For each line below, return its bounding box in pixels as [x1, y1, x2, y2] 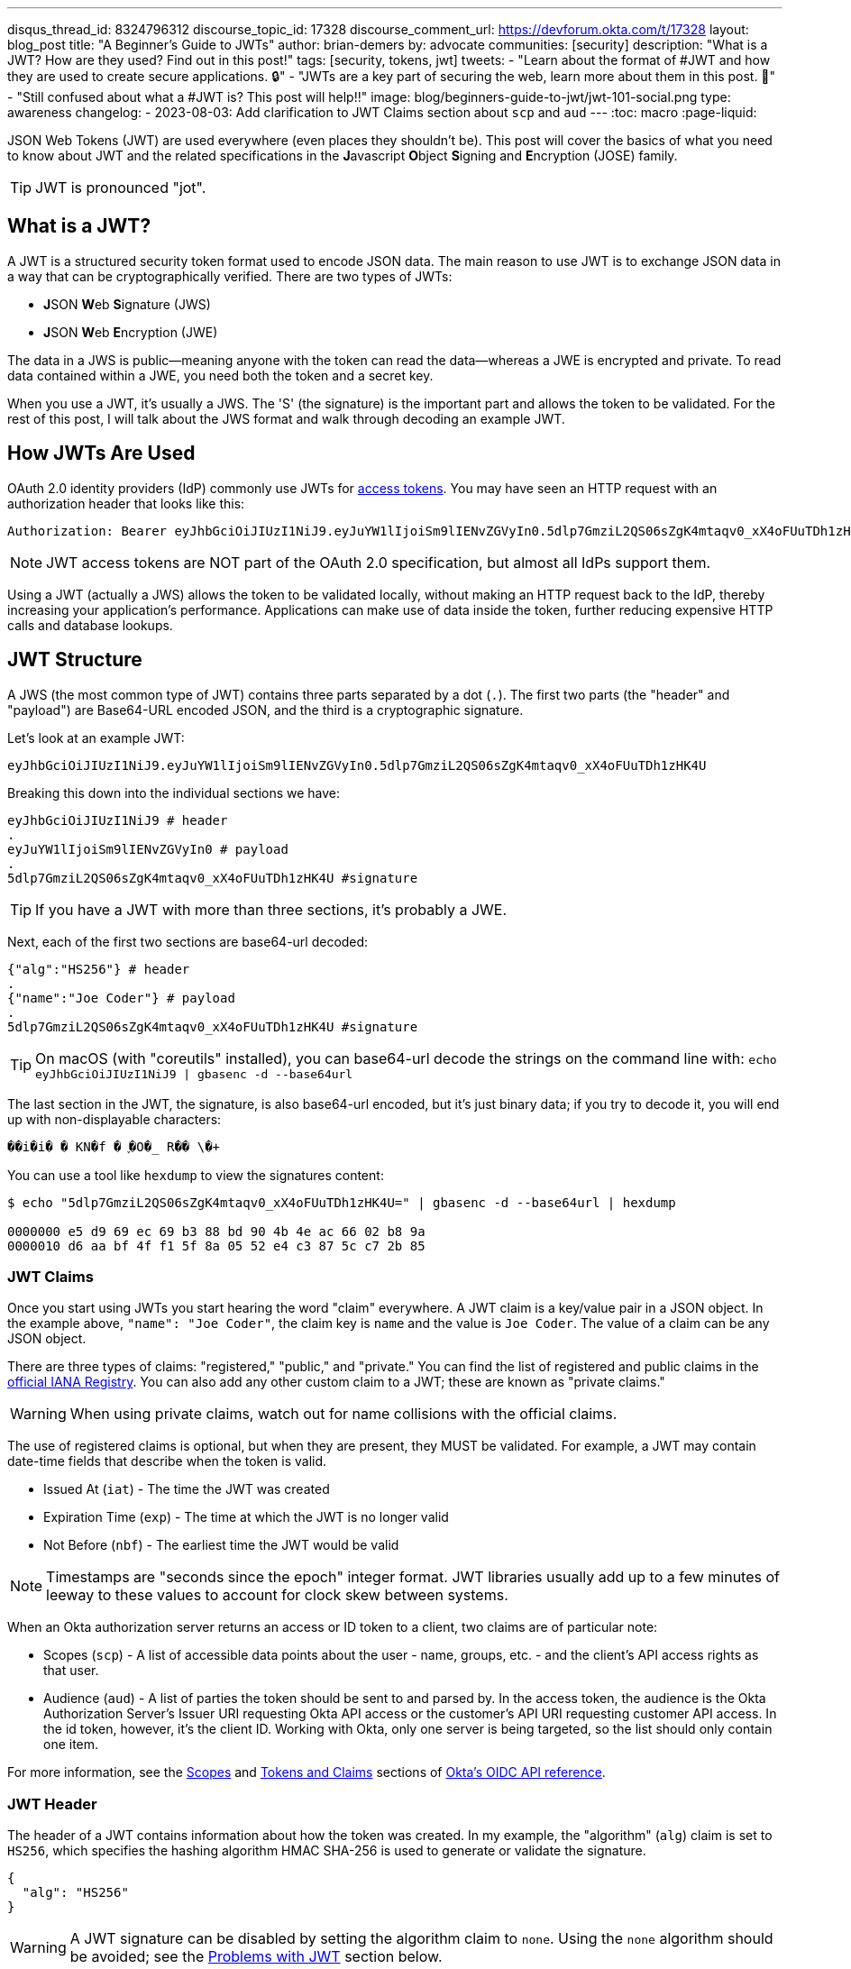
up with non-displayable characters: [7, 1111, 222, 1127]
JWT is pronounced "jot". [35, 179, 206, 197]
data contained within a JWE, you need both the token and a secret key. [7, 367, 434, 383]
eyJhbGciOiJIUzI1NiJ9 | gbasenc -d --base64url [35, 1067, 353, 1081]
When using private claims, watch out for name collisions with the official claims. [69, 1405, 618, 1424]
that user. [43, 1662, 99, 1679]
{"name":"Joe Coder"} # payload [7, 990, 235, 1005]
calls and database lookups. [7, 617, 173, 633]
